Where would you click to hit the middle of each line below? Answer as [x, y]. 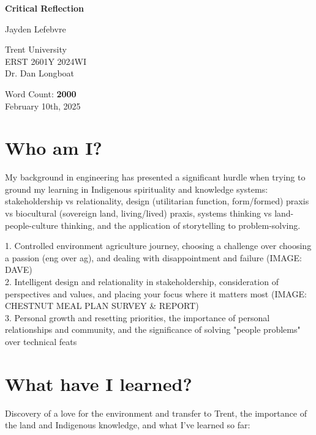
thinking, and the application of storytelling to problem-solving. [181, 225]
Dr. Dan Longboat [40, 73]
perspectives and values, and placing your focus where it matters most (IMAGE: [156, 293]
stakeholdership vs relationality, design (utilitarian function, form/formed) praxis [157, 201]
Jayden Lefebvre [36, 28]
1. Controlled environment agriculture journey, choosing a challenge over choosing [158, 246]
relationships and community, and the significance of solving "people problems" [153, 329]
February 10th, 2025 [43, 106]
